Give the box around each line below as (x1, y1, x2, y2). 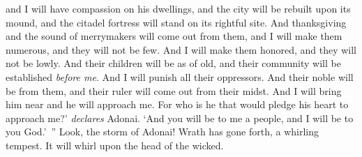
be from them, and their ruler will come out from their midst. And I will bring (6, 83, 342, 98)
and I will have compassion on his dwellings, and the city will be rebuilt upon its (6, 1, 351, 15)
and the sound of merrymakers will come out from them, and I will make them (6, 29, 342, 43)
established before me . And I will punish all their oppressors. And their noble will (6, 69, 354, 84)
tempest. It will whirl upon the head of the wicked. (6, 137, 224, 152)
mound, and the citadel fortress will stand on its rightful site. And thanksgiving (6, 15, 347, 29)
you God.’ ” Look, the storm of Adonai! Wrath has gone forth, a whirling (6, 124, 319, 139)
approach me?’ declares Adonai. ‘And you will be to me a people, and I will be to (6, 110, 354, 125)
